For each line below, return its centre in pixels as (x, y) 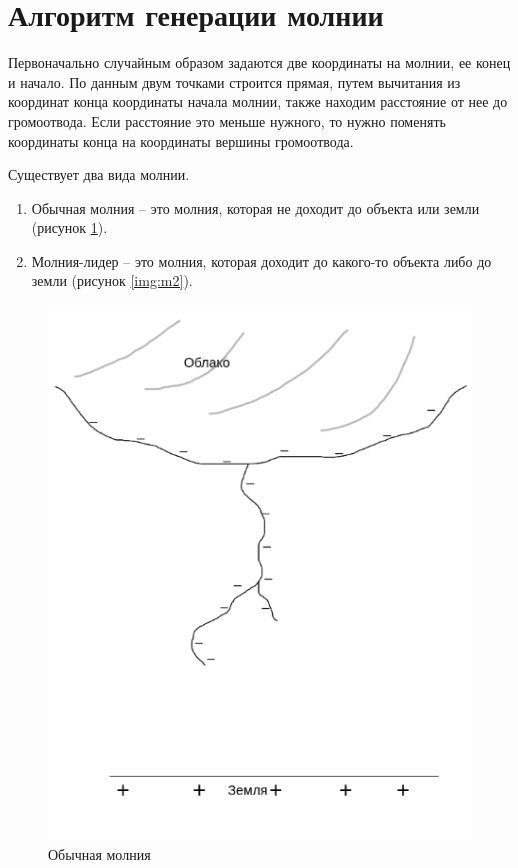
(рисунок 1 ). (69, 227)
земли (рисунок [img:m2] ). (112, 280)
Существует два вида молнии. (99, 174)
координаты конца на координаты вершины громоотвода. (181, 140)
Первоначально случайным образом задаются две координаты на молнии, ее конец (259, 62)
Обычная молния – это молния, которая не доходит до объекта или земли (255, 207)
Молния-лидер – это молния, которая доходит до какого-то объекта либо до (261, 260)
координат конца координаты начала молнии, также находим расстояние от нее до (258, 101)
